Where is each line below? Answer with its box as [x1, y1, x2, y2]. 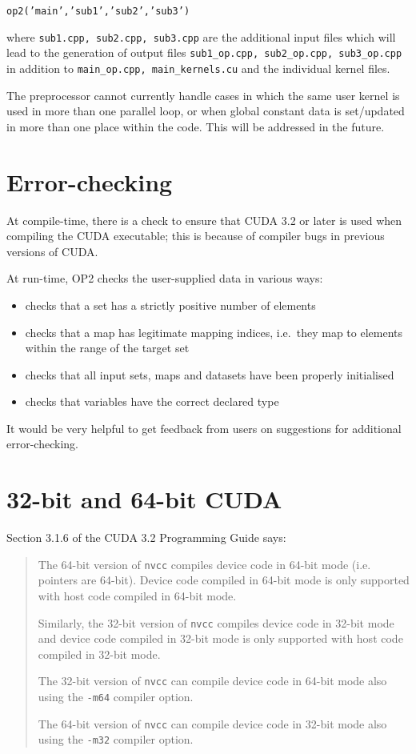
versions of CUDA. [6, 243, 98, 259]
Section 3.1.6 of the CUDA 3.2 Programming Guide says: [6, 529, 286, 546]
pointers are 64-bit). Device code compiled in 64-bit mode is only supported [38, 572, 410, 588]
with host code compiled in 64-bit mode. [38, 588, 237, 604]
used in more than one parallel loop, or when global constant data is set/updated [6, 102, 405, 119]
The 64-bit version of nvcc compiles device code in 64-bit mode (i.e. [38, 555, 371, 572]
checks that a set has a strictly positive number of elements [25, 296, 316, 313]
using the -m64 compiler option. [38, 688, 194, 705]
